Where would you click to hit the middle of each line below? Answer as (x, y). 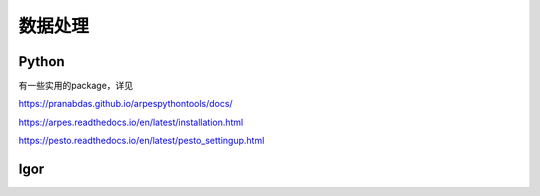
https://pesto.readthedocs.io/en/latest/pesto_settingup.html (141, 141)
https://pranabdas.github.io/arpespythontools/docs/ (126, 104)
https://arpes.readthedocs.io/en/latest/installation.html (131, 122)
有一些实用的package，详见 (76, 86)
